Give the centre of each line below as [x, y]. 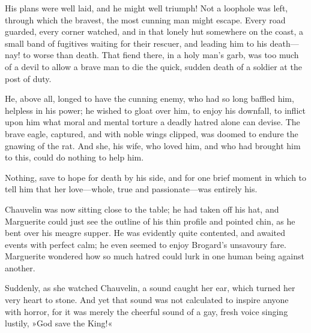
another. [20, 267]
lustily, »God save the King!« [59, 323]
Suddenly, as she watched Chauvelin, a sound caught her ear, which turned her [150, 288]
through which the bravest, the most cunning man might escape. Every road [145, 19]
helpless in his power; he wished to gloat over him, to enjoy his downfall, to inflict [155, 110]
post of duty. [28, 78]
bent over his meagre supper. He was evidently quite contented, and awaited [145, 233]
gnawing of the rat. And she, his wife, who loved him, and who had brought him [153, 145]
